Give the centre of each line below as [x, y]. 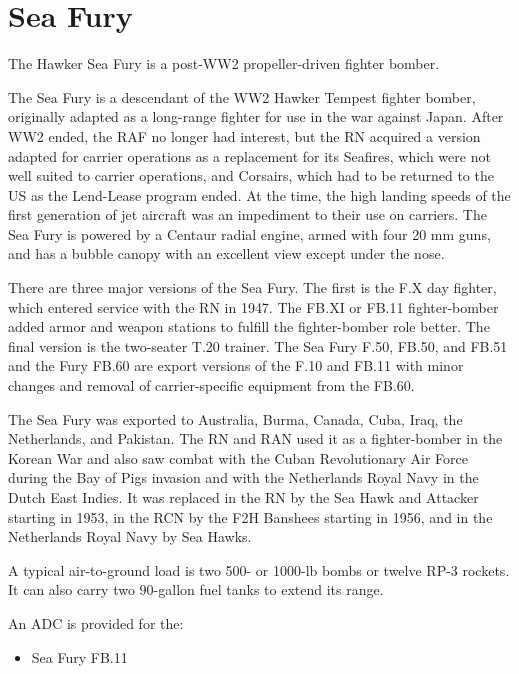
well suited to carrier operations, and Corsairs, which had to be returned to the [251, 175]
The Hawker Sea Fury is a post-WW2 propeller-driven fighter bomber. [224, 63]
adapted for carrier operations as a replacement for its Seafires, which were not [249, 155]
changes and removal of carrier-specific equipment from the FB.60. [211, 385]
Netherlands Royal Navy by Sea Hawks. [130, 536]
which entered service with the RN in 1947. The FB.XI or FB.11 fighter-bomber [253, 306]
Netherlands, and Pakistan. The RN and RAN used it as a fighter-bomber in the [255, 438]
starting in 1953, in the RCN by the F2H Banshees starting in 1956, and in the [250, 516]
